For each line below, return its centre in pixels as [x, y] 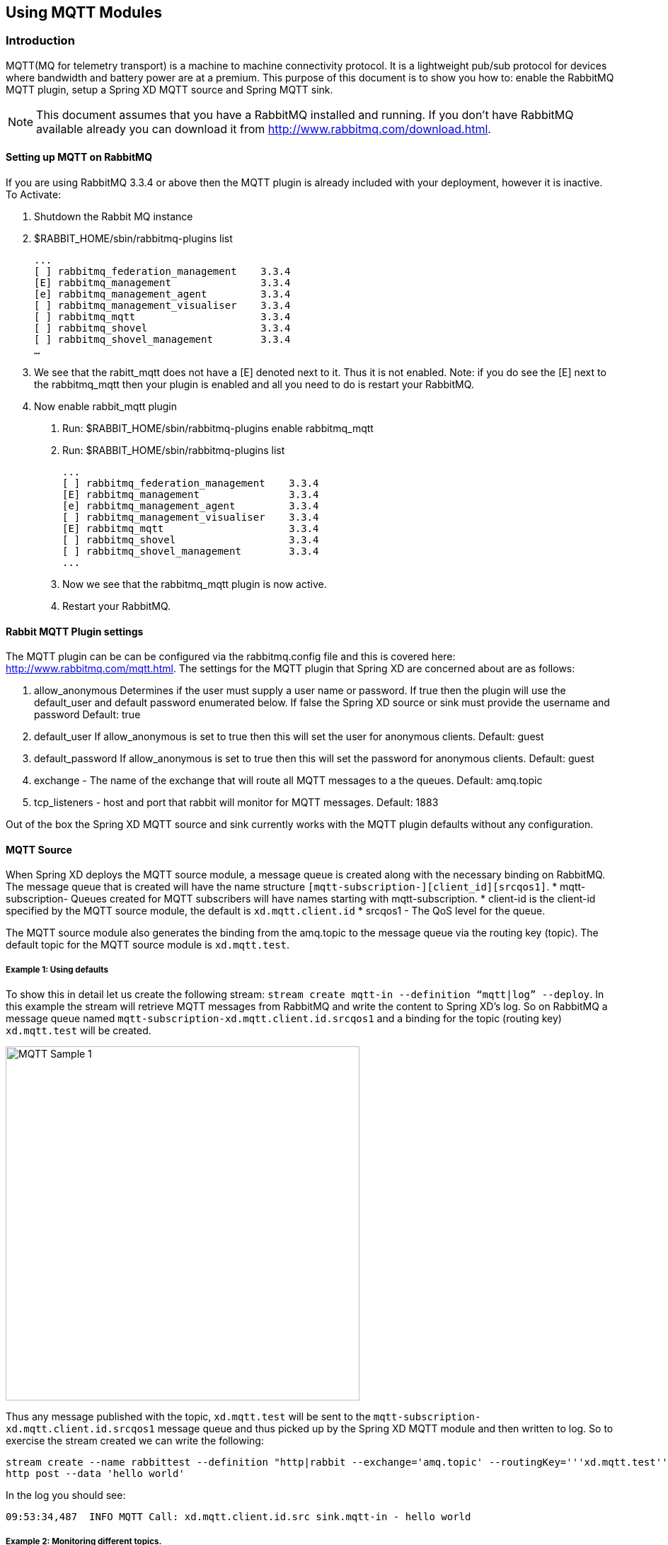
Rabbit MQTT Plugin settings [75, 631]
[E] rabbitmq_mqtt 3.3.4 [191, 529]
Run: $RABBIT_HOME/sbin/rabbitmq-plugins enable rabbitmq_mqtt [218, 429]
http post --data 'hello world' [95, 1474]
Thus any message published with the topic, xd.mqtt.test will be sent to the [188, 1417]
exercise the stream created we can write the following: [135, 1441]
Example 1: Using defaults [57, 969]
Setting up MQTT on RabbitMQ [79, 157]
